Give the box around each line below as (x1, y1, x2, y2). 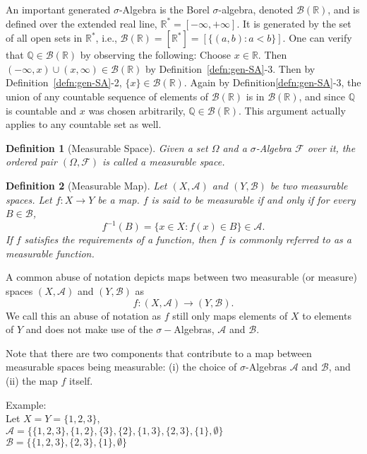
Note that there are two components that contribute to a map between (6, 345, 312, 360)
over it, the (307, 140, 356, 155)
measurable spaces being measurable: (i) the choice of (6, 359, 237, 374)
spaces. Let (6, 192, 52, 206)
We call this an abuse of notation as (6, 308, 161, 322)
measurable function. (6, 245, 95, 260)
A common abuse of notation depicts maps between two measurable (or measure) (6, 269, 357, 284)
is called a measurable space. (102, 154, 225, 169)
